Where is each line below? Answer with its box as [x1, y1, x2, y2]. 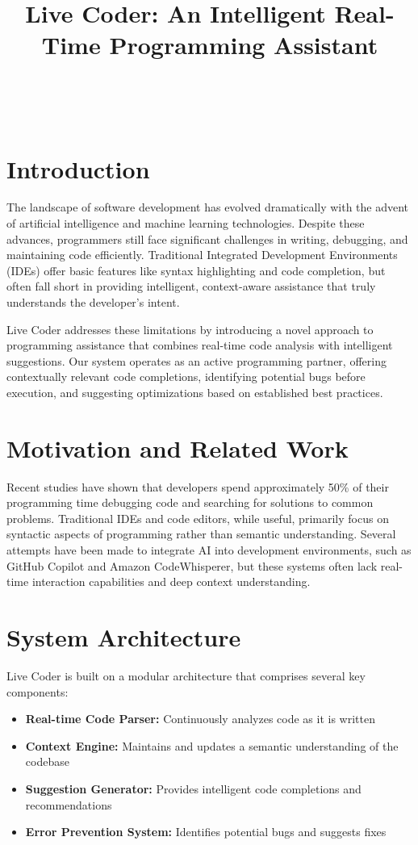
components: [6, 683, 69, 700]
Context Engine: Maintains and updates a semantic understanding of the [25, 737, 399, 754]
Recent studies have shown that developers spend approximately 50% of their [6, 478, 389, 495]
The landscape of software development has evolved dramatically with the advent [6, 199, 409, 215]
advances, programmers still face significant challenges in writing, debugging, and [6, 230, 408, 247]
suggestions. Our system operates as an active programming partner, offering [6, 352, 387, 369]
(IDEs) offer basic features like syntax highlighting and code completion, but [6, 261, 386, 278]
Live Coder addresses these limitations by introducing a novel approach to [6, 320, 374, 337]
